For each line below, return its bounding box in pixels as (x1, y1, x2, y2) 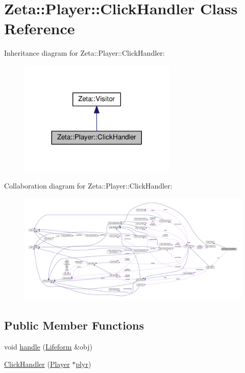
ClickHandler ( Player (4, 358, 70, 369)
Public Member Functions (4, 317, 144, 333)
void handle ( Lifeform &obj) (4, 341, 92, 352)
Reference (4, 18, 75, 39)
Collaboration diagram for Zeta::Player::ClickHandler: (4, 180, 173, 191)
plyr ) (76, 358, 91, 369)
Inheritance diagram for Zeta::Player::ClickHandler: (4, 48, 165, 58)
